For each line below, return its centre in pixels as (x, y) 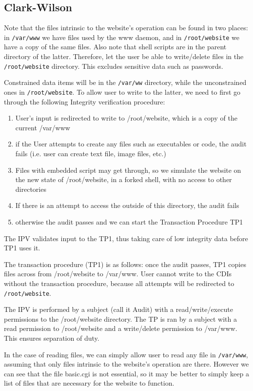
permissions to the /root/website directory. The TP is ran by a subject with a (121, 319)
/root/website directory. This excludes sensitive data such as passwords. (114, 66)
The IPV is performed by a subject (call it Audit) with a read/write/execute (118, 309)
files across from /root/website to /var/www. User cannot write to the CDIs (118, 274)
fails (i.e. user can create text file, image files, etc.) (91, 153)
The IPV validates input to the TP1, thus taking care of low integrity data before (126, 238)
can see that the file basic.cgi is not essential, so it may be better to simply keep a (126, 373)
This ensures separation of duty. (52, 338)
